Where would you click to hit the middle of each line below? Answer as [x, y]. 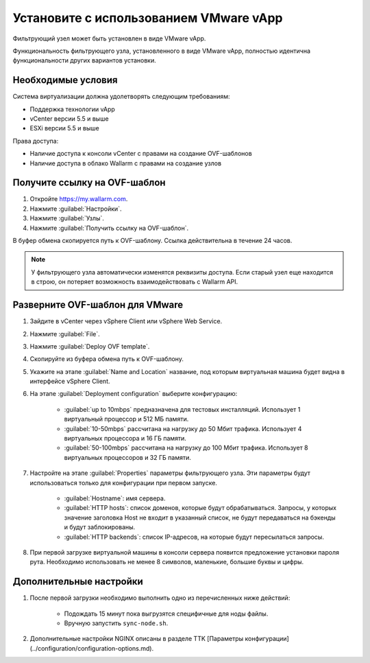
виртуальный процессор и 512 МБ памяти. [126, 419]
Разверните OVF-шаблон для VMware [98, 305]
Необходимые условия [65, 80]
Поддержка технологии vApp [73, 109]
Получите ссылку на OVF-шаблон [89, 183]
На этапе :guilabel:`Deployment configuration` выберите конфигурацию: [134, 394]
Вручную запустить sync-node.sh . [116, 623]
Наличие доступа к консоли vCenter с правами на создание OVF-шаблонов [141, 154]
